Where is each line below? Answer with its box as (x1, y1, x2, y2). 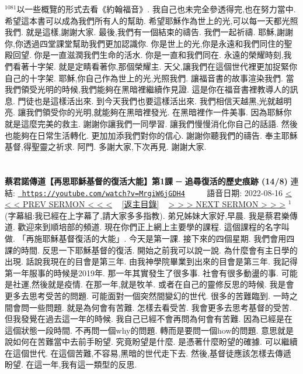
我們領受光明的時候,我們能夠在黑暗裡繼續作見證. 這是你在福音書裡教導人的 (5, 83, 290, 95)
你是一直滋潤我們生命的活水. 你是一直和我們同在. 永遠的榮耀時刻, (34, 49, 284, 61)
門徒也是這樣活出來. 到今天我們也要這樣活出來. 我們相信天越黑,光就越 (18, 94, 284, 107)
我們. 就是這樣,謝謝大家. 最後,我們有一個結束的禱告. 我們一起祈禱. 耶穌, (5, 26, 277, 38)
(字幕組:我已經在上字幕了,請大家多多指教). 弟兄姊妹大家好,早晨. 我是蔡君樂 (5, 209, 290, 221)
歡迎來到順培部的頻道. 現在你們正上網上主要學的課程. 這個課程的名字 (18, 221, 281, 233)
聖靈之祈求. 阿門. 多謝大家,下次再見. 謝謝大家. (31, 140, 207, 153)
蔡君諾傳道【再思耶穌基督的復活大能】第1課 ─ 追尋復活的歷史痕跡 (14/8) (5, 174, 288, 187)
